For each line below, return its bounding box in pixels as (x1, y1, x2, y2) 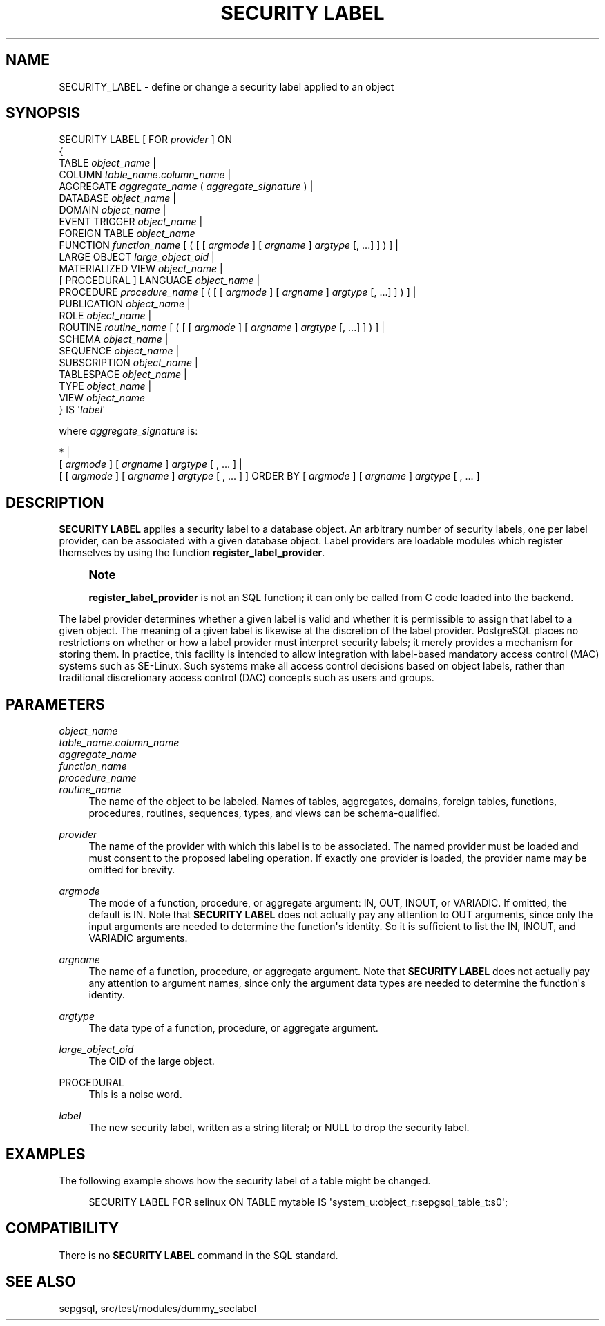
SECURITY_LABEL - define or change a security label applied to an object (59, 80, 394, 93)
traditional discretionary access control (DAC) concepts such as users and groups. (59, 672, 434, 684)
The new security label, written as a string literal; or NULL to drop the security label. (88, 1121, 470, 1134)
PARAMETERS (6, 695, 105, 713)
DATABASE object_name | (59, 192, 176, 205)
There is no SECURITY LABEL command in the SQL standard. (59, 1249, 338, 1261)
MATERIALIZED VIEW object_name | (59, 263, 223, 275)
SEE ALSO (6, 1273, 76, 1291)
